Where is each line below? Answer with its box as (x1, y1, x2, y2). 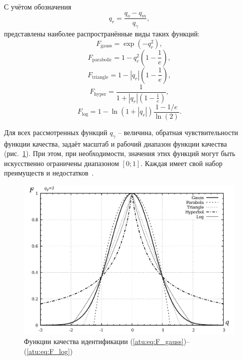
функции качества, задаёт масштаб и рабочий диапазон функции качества (4, 138, 227, 149)
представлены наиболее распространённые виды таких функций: (4, 28, 200, 39)
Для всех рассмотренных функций (4, 127, 108, 137)
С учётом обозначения (4, 1, 71, 11)
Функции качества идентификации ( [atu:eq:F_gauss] (24, 336, 184, 347)
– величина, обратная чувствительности (118, 127, 239, 137)
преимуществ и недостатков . (4, 168, 94, 178)
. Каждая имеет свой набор (140, 158, 223, 168)
